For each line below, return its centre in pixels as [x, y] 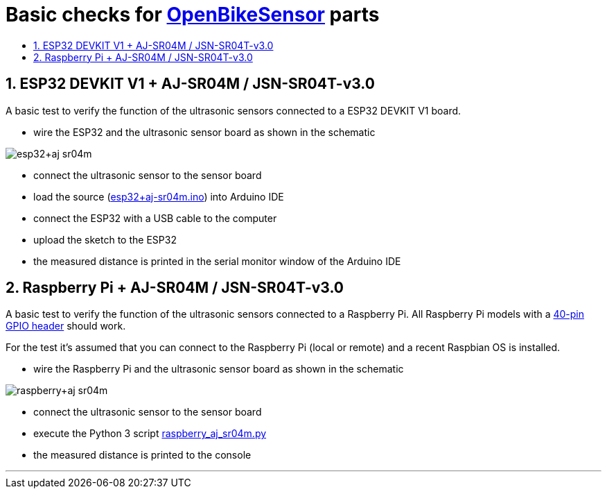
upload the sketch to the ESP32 [105, 239]
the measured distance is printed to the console [142, 455]
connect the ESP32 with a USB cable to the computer [155, 218]
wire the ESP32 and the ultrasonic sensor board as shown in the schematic [204, 132]
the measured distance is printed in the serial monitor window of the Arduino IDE [217, 261]
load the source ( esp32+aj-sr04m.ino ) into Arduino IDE [159, 196]
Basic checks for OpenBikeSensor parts [193, 15]
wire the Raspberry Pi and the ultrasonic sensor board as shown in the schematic [219, 369]
